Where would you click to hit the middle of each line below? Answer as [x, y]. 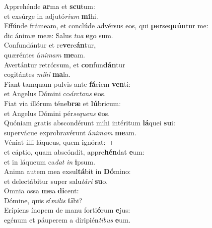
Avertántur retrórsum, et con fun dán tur [65, 64]
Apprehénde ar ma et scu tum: [50, 6]
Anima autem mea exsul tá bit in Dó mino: [68, 171]
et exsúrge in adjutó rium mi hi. [51, 16]
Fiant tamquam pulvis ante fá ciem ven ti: [67, 84]
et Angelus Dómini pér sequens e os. [57, 113]
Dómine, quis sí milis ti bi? [43, 200]
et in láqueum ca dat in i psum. [50, 161]
